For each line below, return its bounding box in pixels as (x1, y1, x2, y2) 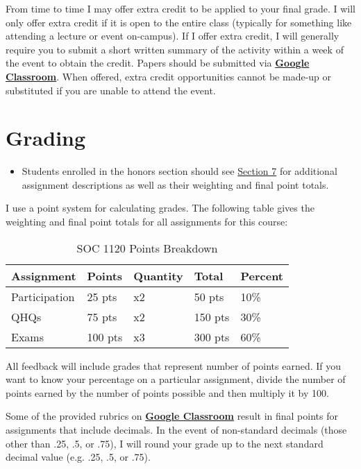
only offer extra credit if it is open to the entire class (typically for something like (6, 15, 352, 29)
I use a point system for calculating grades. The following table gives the (6, 201, 314, 215)
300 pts (194, 328, 230, 345)
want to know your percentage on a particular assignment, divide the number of (6, 372, 346, 386)
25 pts (87, 288, 117, 305)
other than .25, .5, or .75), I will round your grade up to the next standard (6, 436, 324, 450)
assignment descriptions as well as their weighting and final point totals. (22, 177, 329, 191)
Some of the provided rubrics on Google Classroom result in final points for (6, 409, 338, 423)
